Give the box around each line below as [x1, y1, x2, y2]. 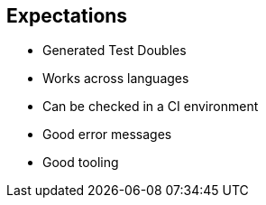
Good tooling [42, 154, 119, 171]
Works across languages [42, 70, 189, 87]
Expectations [6, 5, 128, 27]
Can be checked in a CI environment [42, 98, 259, 115]
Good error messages [42, 126, 172, 143]
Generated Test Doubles [42, 42, 187, 59]
